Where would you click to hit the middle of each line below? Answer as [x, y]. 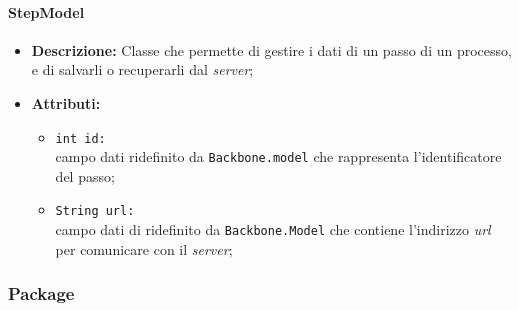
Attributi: [66, 102]
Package [41, 293]
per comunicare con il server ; [144, 248]
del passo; [85, 175]
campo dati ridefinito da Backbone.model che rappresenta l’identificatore [278, 156]
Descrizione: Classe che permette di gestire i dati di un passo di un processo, [271, 49]
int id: [80, 138]
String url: [95, 211]
